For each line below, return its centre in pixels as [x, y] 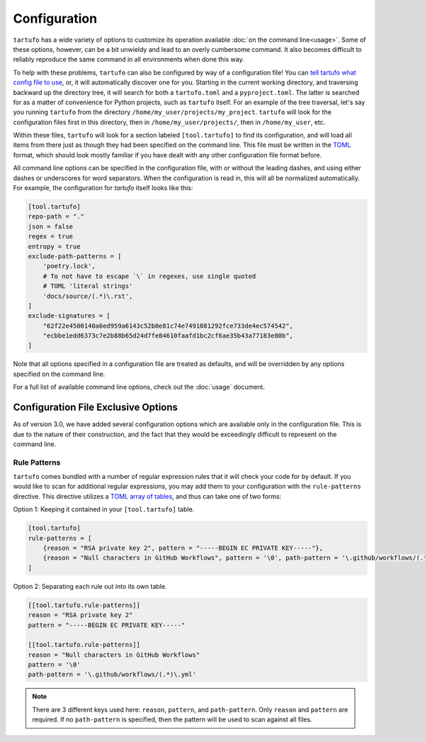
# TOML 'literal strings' [88, 286]
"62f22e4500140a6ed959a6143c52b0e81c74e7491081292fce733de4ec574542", [168, 326]
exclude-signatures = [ [69, 316]
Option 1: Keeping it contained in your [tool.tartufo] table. [104, 509]
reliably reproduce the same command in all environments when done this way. [129, 60]
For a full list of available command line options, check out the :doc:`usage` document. [139, 387]
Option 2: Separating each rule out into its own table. [90, 586]
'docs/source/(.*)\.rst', [88, 296]
